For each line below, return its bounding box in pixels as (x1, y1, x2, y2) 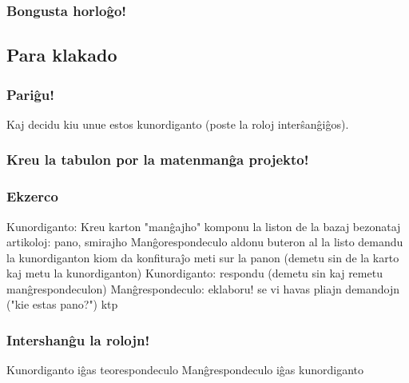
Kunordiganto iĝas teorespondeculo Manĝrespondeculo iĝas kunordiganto (6, 361, 363, 378)
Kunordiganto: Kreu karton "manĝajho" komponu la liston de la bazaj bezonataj (6, 217, 401, 234)
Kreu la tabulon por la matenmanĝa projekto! (6, 150, 309, 170)
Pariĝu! (6, 84, 55, 104)
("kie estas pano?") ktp (6, 296, 118, 313)
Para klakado (6, 42, 117, 67)
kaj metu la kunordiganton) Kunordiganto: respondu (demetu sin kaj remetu (6, 265, 383, 281)
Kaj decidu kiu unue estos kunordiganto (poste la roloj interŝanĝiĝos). (6, 115, 349, 132)
